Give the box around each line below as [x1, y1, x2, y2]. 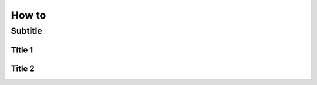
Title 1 [11, 45, 33, 55]
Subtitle [11, 26, 42, 36]
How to [11, 9, 46, 22]
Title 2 [11, 63, 35, 73]
